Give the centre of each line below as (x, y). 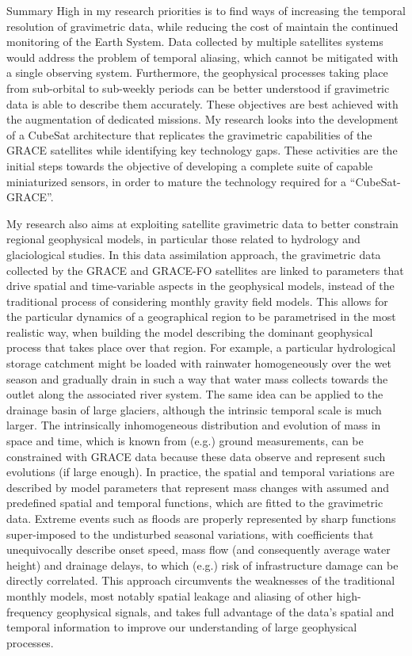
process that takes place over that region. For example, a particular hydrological (201, 347)
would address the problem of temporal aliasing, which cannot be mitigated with (202, 57)
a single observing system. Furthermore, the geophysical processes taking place (197, 72)
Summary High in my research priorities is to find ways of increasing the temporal (206, 10)
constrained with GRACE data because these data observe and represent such (196, 456)
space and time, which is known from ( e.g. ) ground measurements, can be (185, 441)
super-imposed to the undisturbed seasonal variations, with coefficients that (190, 534)
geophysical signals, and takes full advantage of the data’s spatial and (225, 611)
